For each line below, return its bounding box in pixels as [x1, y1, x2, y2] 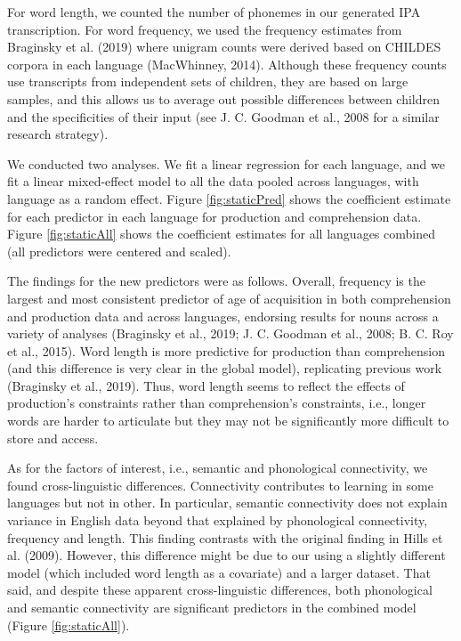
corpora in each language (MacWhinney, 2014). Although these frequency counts [7, 54, 447, 73]
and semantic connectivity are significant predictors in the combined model [7, 598, 417, 616]
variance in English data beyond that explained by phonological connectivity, [7, 511, 428, 530]
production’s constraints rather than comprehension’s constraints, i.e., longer [7, 394, 426, 412]
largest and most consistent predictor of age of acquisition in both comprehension [7, 288, 451, 307]
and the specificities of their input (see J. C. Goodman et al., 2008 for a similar [7, 107, 440, 126]
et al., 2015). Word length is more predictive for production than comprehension [7, 341, 445, 360]
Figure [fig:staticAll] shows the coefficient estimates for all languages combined [7, 224, 435, 243]
